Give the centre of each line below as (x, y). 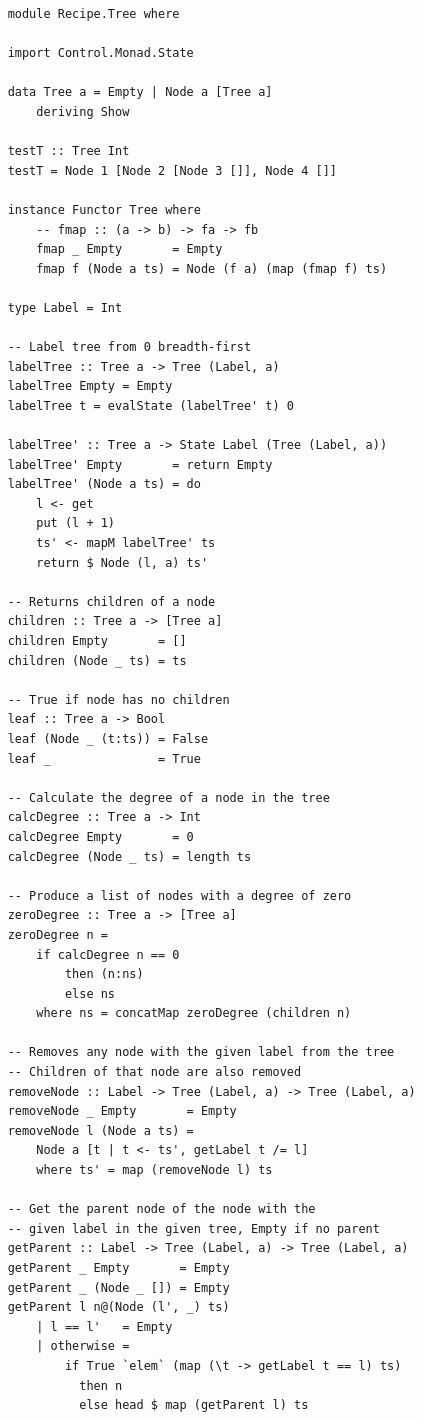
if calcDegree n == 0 (108, 954)
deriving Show (83, 111)
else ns (90, 993)
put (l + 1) (76, 523)
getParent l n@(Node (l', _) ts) (118, 1307)
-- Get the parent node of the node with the (161, 1209)
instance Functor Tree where (104, 209)
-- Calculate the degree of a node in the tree (168, 797)
